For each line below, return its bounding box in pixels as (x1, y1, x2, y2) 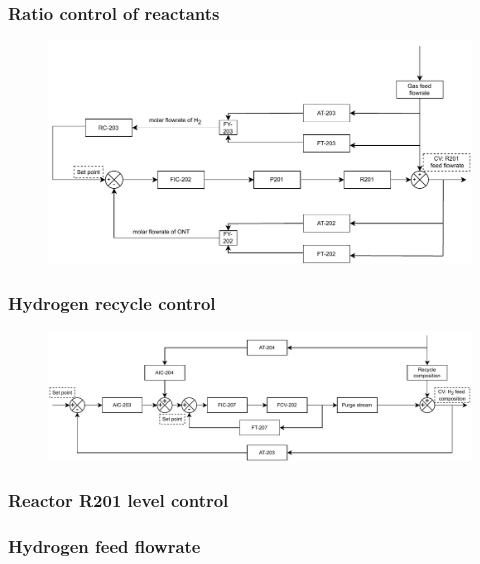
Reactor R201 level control (8, 487, 229, 512)
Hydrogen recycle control (8, 290, 216, 315)
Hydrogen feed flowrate (8, 533, 201, 558)
